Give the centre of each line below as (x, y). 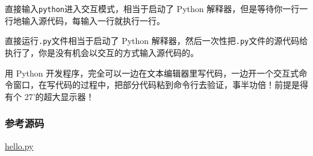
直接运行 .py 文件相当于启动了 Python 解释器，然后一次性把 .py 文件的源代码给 (156, 41)
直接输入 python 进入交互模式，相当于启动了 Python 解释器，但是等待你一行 (152, 8)
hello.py (19, 145)
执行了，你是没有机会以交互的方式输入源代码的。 (102, 52)
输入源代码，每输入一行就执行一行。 (93, 20)
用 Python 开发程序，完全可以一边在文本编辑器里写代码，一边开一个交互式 (152, 73)
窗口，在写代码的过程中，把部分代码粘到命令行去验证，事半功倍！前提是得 (160, 85)
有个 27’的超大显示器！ (50, 96)
